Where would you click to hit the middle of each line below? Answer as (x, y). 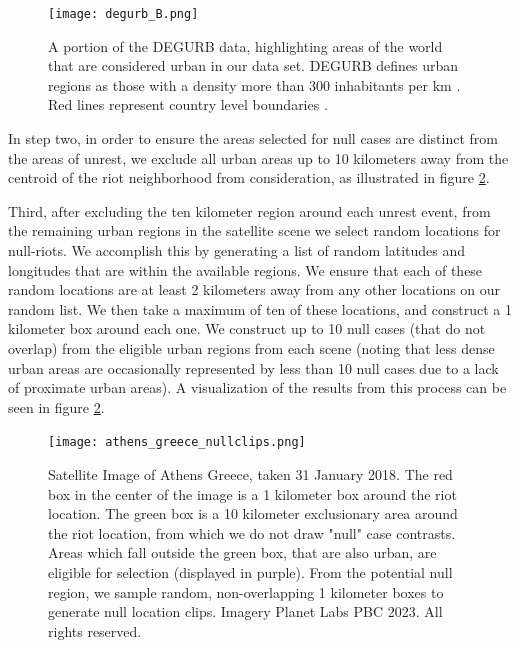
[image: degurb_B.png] (123, 14)
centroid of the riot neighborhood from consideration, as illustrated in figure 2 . (249, 177)
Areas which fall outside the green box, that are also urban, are (242, 552)
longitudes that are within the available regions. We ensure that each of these (245, 269)
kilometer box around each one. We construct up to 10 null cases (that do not (247, 328)
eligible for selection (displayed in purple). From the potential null (250, 571)
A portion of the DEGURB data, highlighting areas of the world (245, 45)
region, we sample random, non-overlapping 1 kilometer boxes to (246, 591)
